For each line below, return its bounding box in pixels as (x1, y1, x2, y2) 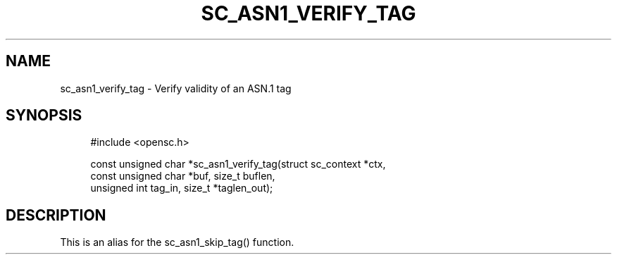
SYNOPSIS (6, 106, 82, 125)
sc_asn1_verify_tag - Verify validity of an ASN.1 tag (60, 82, 292, 94)
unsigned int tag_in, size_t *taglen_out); (90, 182, 273, 194)
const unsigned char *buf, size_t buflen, (90, 170, 275, 182)
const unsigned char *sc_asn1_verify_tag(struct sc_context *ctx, (90, 158, 386, 171)
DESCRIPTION (6, 206, 106, 224)
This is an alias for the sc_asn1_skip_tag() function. (60, 236, 294, 249)
